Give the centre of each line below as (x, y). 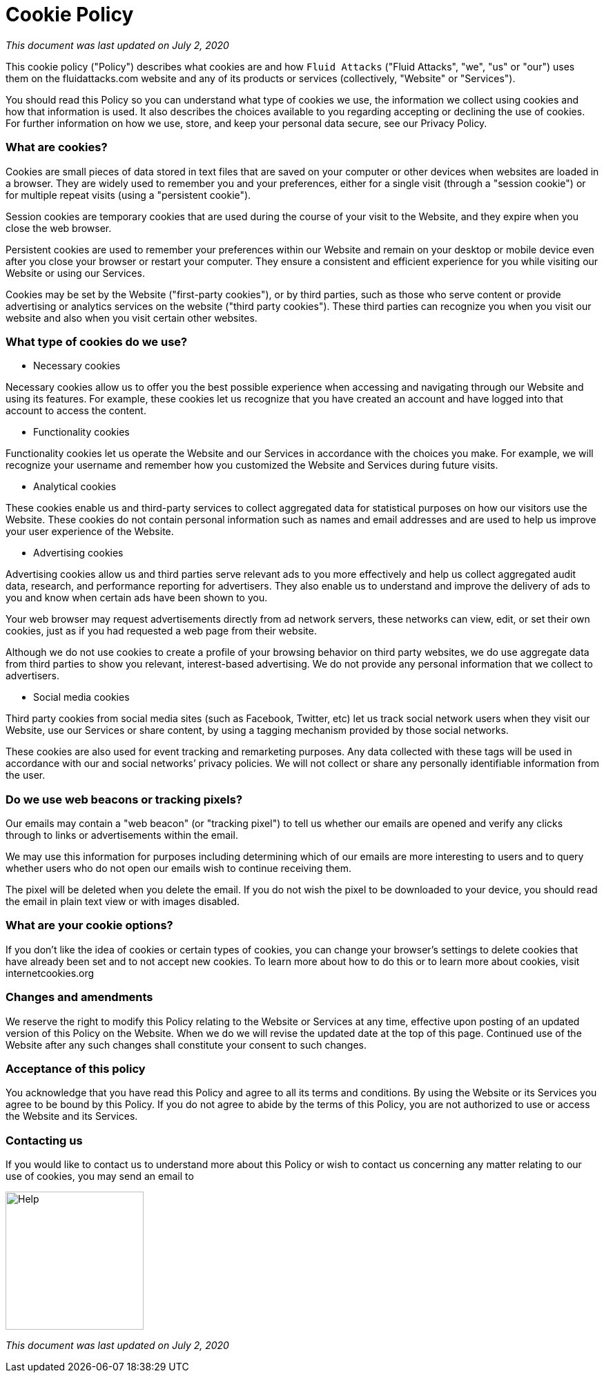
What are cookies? (57, 147)
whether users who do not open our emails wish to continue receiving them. (178, 868)
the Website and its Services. (72, 1116)
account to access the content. (76, 411)
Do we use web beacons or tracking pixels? (124, 799)
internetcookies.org (50, 973)
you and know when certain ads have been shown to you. (137, 598)
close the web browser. (59, 228)
